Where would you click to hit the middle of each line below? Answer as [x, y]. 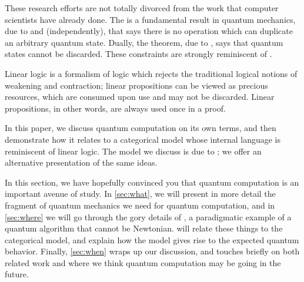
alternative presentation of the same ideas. [81, 162]
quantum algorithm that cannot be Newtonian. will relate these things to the [144, 228]
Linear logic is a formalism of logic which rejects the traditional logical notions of [151, 73]
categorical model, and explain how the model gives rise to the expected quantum [152, 239]
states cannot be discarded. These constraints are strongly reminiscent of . [138, 54]
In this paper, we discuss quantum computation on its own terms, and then [141, 128]
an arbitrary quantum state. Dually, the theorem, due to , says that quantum [144, 42]
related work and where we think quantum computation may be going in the [143, 262]
